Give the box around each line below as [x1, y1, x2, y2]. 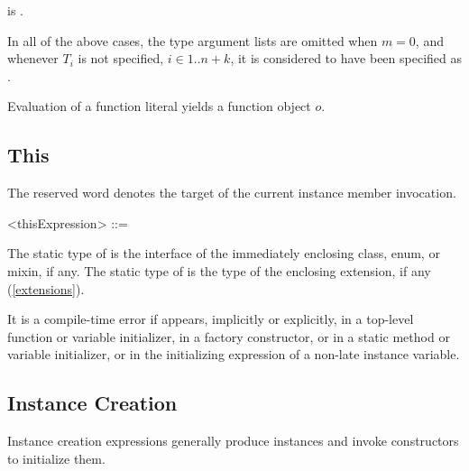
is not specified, [78, 49, 164, 68]
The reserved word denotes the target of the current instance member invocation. [7, 183, 456, 202]
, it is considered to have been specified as [230, 49, 462, 68]
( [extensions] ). [7, 279, 85, 298]
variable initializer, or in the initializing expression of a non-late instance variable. [7, 345, 460, 364]
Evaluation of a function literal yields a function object [7, 97, 311, 115]
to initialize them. [7, 448, 106, 467]
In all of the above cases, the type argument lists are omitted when [7, 31, 378, 50]
